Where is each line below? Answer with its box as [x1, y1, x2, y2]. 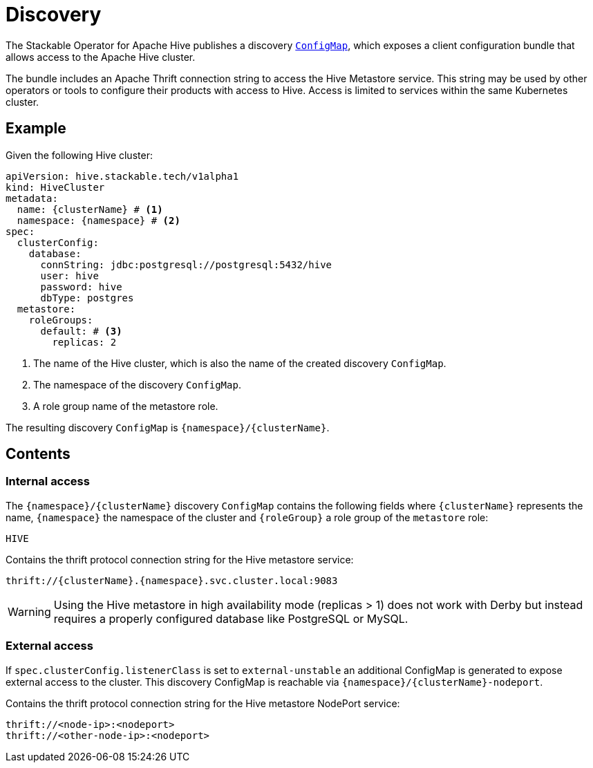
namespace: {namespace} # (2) [17, 214, 180, 226]
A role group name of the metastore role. [33, 400, 218, 412]
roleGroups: [28, 314, 93, 326]
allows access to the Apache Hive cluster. [6, 50, 196, 63]
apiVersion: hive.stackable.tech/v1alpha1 [6, 170, 239, 182]
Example [6, 120, 66, 138]
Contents [6, 445, 70, 463]
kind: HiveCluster [6, 181, 105, 193]
